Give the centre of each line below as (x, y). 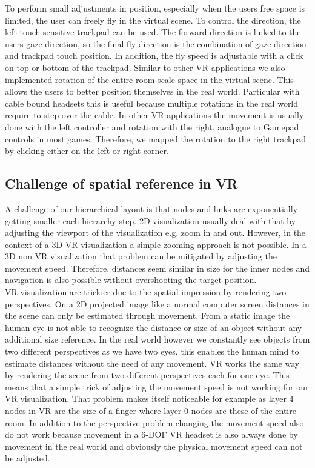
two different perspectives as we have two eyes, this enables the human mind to (152, 351)
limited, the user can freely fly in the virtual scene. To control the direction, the (153, 20)
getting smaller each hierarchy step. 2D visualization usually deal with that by (151, 220)
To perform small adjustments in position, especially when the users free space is (155, 8)
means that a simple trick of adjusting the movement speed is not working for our (157, 386)
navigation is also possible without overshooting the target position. (131, 280)
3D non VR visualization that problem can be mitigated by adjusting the (141, 256)
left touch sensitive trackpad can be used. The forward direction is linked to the (153, 32)
